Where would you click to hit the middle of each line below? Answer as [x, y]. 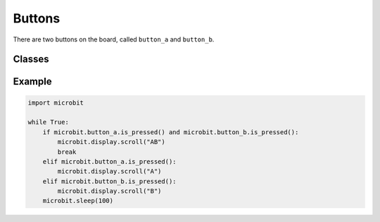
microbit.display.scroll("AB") [111, 142]
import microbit [56, 103]
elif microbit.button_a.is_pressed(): [109, 161]
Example [32, 82]
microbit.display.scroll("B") [109, 191]
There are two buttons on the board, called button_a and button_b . [114, 39]
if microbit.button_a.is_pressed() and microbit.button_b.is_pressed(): [171, 132]
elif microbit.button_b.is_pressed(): [109, 181]
